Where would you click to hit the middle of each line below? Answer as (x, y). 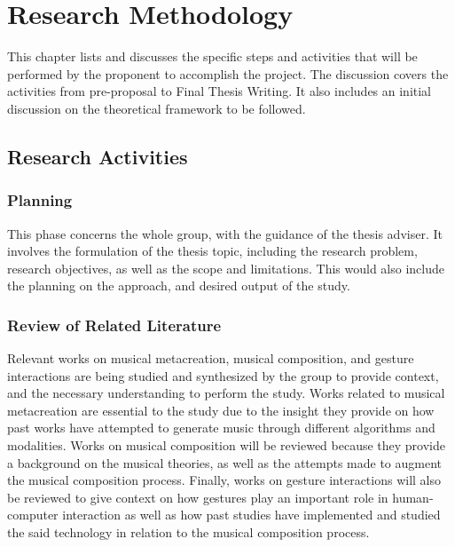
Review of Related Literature (114, 325)
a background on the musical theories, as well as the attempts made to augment (225, 462)
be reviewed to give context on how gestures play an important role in (198, 497)
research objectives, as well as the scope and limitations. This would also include (226, 268)
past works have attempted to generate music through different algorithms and (221, 428)
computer (33, 515)
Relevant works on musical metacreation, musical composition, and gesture (211, 358)
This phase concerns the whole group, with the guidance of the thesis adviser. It (225, 233)
